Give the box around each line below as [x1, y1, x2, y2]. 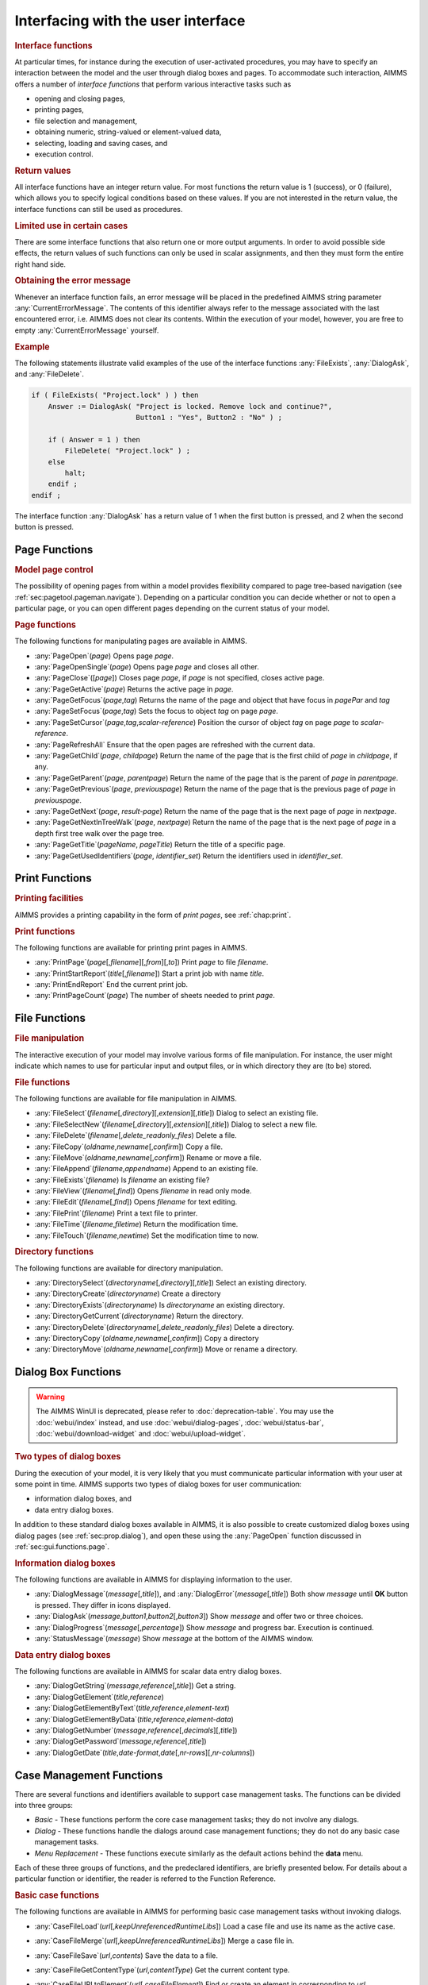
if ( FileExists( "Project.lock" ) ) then [31, 391, 199, 400]
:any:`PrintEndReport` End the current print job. [34, 979, 189, 989]
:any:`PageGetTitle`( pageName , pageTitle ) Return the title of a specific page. [34, 840, 285, 850]
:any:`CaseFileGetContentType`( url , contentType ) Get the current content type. [34, 1965, 290, 1975]
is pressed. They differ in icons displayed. [34, 1600, 171, 1609]
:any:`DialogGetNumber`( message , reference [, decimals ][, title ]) [34, 1725, 238, 1735]
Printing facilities [14, 893, 84, 904]
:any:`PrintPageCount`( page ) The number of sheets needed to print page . [34, 991, 275, 1000]
